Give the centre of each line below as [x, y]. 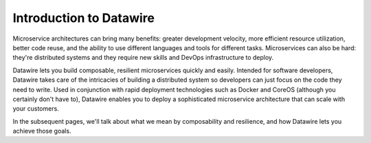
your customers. [36, 109]
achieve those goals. [42, 131]
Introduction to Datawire [83, 18]
